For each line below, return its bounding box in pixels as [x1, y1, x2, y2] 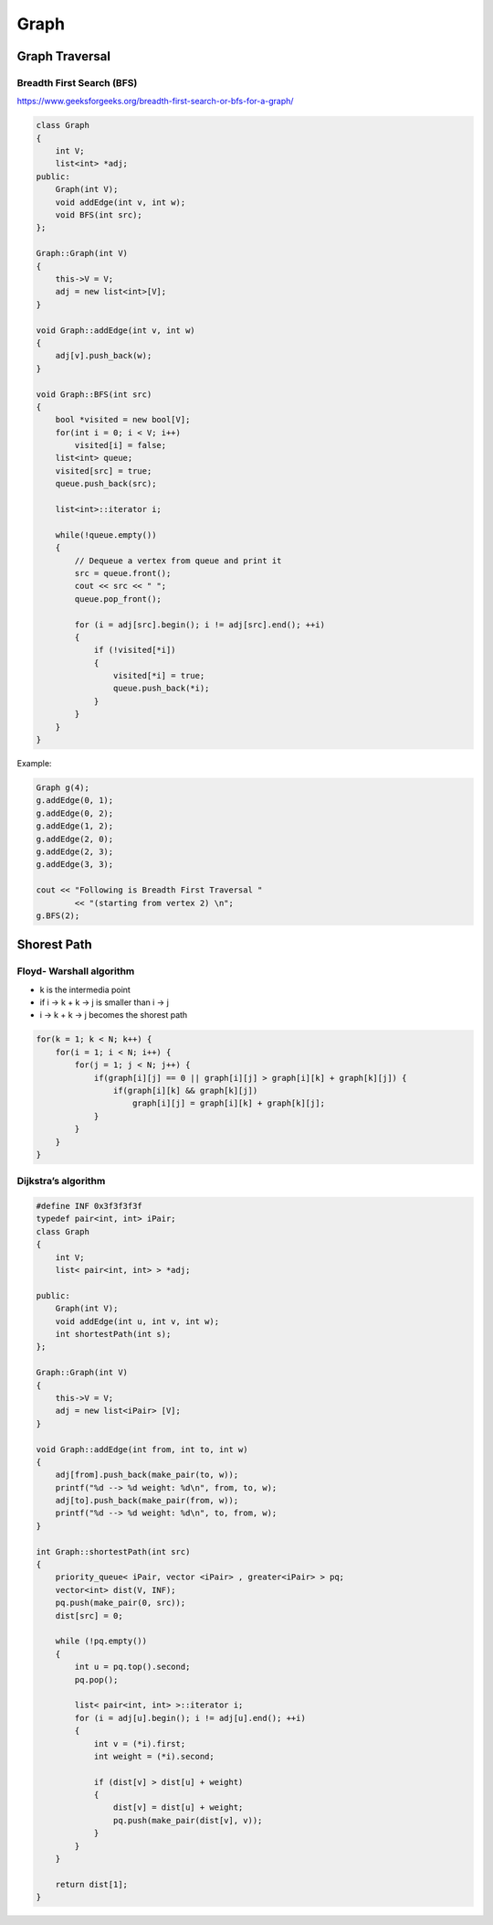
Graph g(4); [36, 783, 90, 793]
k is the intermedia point [39, 984, 131, 995]
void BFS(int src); [55, 210, 143, 220]
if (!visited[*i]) [93, 645, 177, 656]
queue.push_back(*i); [112, 683, 210, 694]
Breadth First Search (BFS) [16, 76, 138, 89]
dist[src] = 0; [55, 1610, 123, 1620]
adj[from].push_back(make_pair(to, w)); [55, 1470, 239, 1481]
